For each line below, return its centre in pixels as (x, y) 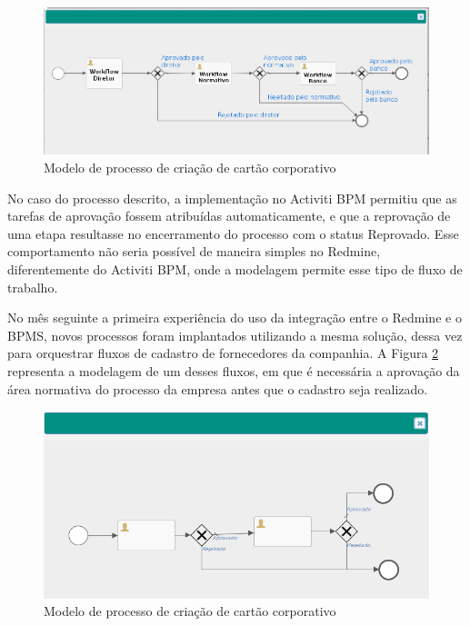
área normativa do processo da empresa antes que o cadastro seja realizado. (218, 388)
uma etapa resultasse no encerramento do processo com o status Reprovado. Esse (233, 233)
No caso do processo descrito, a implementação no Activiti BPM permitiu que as (232, 198)
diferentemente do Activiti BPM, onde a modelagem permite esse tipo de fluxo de (235, 269)
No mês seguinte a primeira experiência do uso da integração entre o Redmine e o (235, 318)
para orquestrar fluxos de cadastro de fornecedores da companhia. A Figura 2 (223, 353)
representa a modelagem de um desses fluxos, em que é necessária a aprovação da (234, 371)
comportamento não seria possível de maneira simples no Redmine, (194, 251)
